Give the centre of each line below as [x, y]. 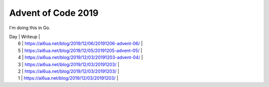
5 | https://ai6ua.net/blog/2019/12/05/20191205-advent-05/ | [80, 50]
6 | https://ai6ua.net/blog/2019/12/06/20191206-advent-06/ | [80, 43]
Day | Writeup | [25, 37]
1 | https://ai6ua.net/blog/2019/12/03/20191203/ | [68, 78]
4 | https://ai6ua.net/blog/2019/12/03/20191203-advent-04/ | [80, 57]
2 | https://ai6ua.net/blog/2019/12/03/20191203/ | [69, 71]
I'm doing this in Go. [30, 28]
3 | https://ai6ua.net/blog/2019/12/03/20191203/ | [69, 64]
